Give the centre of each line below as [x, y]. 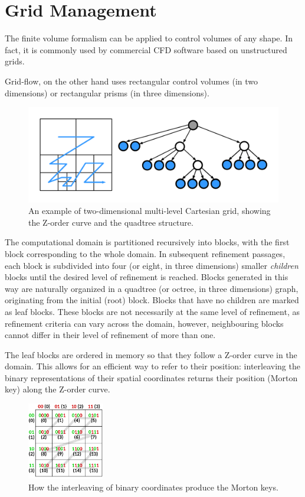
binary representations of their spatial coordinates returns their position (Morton [151, 377]
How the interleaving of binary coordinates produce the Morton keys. [153, 487]
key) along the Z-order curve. [58, 389]
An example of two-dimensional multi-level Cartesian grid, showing [150, 211]
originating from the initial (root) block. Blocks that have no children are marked [152, 300]
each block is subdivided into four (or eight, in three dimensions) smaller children [152, 265]
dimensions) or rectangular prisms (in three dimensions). [107, 92]
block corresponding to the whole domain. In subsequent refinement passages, [145, 253]
